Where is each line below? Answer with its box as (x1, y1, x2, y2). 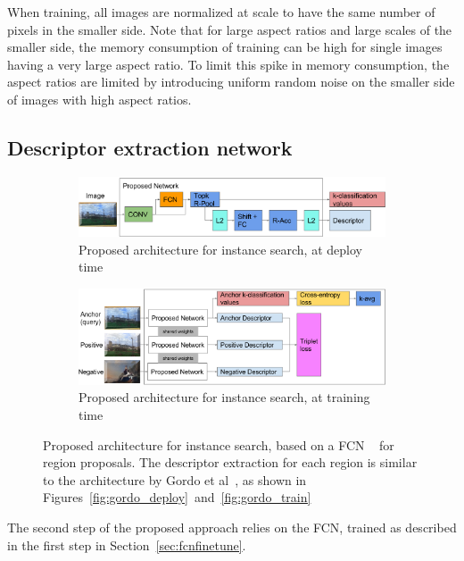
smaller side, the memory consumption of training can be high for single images (7, 38, 443, 56)
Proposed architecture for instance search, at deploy (79, 239, 362, 258)
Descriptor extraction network (7, 133, 293, 161)
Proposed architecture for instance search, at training (79, 388, 370, 406)
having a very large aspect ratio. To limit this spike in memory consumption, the (7, 54, 450, 73)
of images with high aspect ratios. (7, 89, 192, 108)
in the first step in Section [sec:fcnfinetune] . (7, 535, 246, 554)
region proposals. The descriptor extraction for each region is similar (43, 453, 418, 472)
